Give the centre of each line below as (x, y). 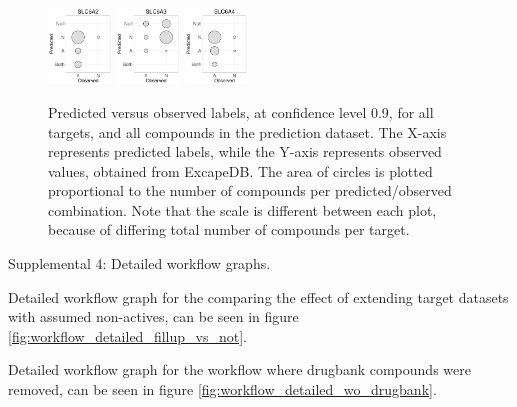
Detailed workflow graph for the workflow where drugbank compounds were (239, 369)
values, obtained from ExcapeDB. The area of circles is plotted (240, 170)
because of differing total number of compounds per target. (229, 229)
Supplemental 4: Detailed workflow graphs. (139, 263)
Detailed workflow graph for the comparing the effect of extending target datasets (258, 296)
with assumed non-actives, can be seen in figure (153, 316)
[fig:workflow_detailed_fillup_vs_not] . (127, 335)
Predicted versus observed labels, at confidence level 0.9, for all (241, 111)
